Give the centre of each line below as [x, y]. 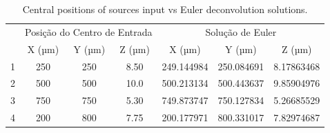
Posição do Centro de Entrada [89, 31]
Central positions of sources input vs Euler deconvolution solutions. [165, 9]
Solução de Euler [241, 31]
